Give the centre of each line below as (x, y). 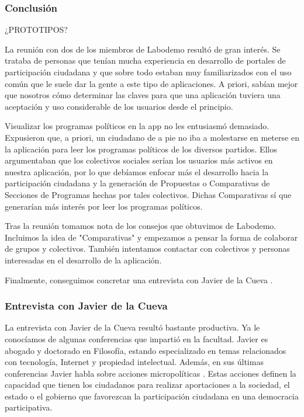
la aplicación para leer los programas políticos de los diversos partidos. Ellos (141, 149)
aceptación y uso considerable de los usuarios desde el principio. (119, 106)
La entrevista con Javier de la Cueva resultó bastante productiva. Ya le (132, 327)
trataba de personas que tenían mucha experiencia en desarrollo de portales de (145, 60)
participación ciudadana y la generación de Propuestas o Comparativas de (137, 183)
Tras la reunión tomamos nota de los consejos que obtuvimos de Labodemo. (141, 226)
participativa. (29, 407)
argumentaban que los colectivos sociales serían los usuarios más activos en (139, 160)
